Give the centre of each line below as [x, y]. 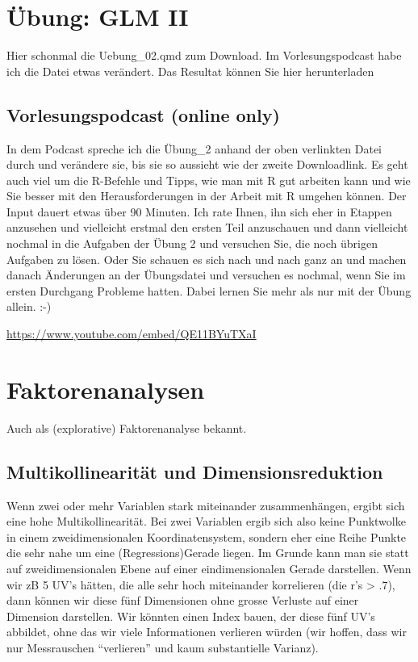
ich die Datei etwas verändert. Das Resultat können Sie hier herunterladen [190, 71]
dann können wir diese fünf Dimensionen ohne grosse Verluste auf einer [183, 600]
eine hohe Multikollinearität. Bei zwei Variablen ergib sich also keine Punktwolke [206, 521]
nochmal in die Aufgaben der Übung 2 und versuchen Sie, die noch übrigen [192, 243]
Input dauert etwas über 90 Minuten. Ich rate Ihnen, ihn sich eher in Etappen [199, 211]
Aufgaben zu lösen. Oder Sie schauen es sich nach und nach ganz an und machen [207, 259]
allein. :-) [29, 306]
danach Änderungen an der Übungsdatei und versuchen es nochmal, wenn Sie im [206, 275]
